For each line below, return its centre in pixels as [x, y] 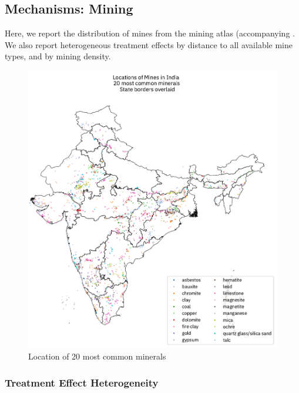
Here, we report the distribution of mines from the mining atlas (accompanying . [150, 33]
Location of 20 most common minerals [97, 356]
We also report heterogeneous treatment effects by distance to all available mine [149, 44]
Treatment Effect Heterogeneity [82, 382]
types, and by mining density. [58, 56]
